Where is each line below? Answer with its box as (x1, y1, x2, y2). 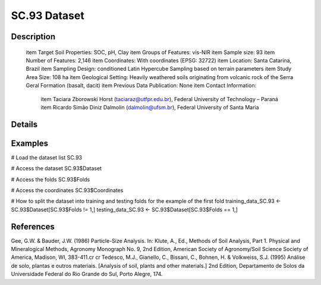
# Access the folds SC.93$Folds (11, 176, 90, 183)
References (11, 221, 55, 231)
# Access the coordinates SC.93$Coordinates (11, 187, 124, 193)
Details (11, 119, 38, 129)
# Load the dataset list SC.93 (11, 154, 83, 161)
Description (11, 32, 56, 42)
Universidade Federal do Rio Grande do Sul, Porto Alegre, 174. (11, 271, 163, 278)
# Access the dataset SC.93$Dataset (11, 165, 102, 172)
